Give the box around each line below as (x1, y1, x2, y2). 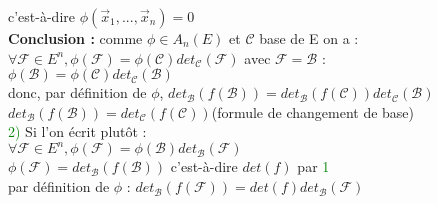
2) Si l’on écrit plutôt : (8, 121, 147, 142)
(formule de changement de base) (211, 101, 415, 122)
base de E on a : (259, 28, 359, 48)
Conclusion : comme (8, 28, 143, 48)
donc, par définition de (8, 82, 147, 103)
